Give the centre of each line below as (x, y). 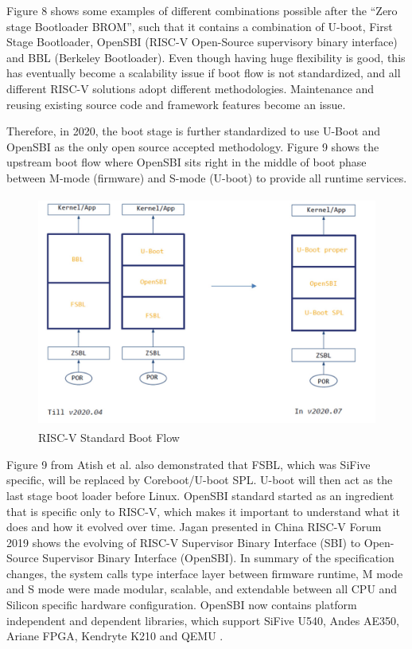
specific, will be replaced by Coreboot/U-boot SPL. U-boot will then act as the (200, 480)
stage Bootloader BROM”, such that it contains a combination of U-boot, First (200, 26)
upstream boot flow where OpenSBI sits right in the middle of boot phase (187, 162)
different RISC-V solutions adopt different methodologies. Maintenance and (190, 88)
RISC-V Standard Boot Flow (109, 438)
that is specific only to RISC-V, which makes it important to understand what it (203, 511)
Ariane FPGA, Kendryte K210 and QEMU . (115, 636)
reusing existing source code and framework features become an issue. (176, 104)
